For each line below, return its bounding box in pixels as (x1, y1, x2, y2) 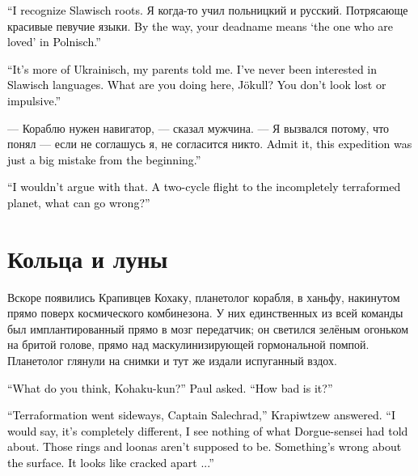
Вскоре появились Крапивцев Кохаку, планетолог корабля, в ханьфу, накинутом (7, 288, 400, 305)
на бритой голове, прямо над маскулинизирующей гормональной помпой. (7, 336, 369, 353)
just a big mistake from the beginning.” (7, 151, 201, 168)
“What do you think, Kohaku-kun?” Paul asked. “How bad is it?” (7, 379, 333, 396)
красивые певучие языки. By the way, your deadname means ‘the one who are (7, 17, 394, 34)
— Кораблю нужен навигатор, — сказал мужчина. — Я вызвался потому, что (7, 119, 390, 136)
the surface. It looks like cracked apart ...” (7, 454, 214, 470)
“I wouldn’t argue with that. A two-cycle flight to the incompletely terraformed (7, 178, 401, 195)
